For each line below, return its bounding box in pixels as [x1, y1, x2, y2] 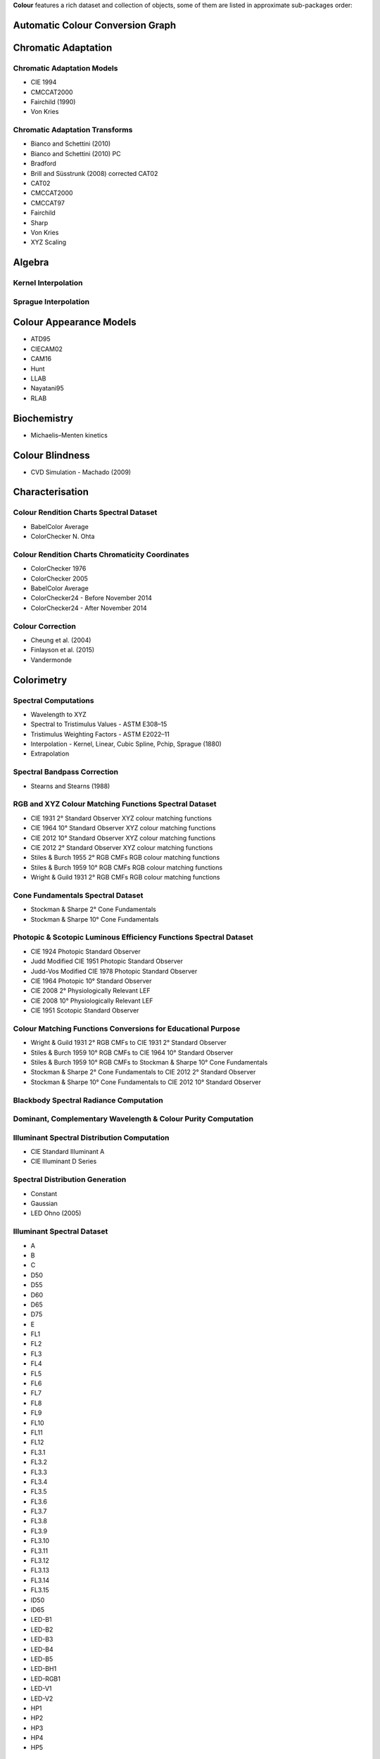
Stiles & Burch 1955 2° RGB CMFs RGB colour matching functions [30, 853, 220, 862]
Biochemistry [13, 412, 74, 424]
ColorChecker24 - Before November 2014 [30, 594, 153, 602]
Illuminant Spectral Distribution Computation [13, 1133, 170, 1143]
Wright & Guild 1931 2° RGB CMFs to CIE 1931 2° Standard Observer [30, 1039, 227, 1047]
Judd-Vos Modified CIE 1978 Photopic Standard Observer [30, 967, 198, 975]
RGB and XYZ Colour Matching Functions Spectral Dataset [13, 799, 217, 809]
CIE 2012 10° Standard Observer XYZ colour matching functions [30, 834, 216, 842]
